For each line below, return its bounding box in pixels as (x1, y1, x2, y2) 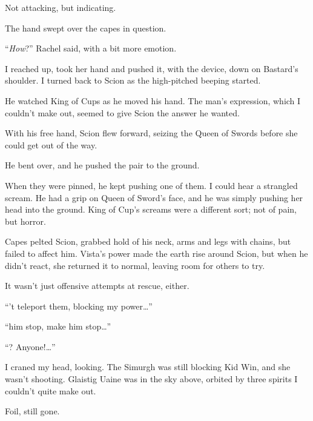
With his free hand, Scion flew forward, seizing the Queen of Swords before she (5, 127, 298, 139)
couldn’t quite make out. (5, 384, 96, 397)
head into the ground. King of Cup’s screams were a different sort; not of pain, (5, 203, 297, 216)
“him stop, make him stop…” (5, 320, 111, 333)
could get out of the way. (5, 138, 97, 151)
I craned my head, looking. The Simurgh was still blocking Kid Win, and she (5, 360, 291, 373)
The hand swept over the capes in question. (5, 21, 166, 34)
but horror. (5, 214, 46, 227)
